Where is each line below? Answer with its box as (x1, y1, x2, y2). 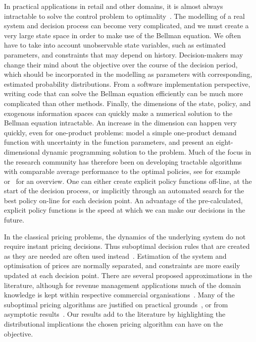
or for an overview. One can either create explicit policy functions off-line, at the (4, 175, 252, 186)
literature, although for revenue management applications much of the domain (4, 280, 241, 290)
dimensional (4, 146, 40, 157)
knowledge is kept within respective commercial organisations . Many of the (4, 289, 235, 300)
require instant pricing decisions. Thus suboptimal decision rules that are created (4, 241, 250, 251)
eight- (216, 137, 233, 147)
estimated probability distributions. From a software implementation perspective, (4, 78, 251, 89)
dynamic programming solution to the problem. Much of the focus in (42, 146, 251, 157)
